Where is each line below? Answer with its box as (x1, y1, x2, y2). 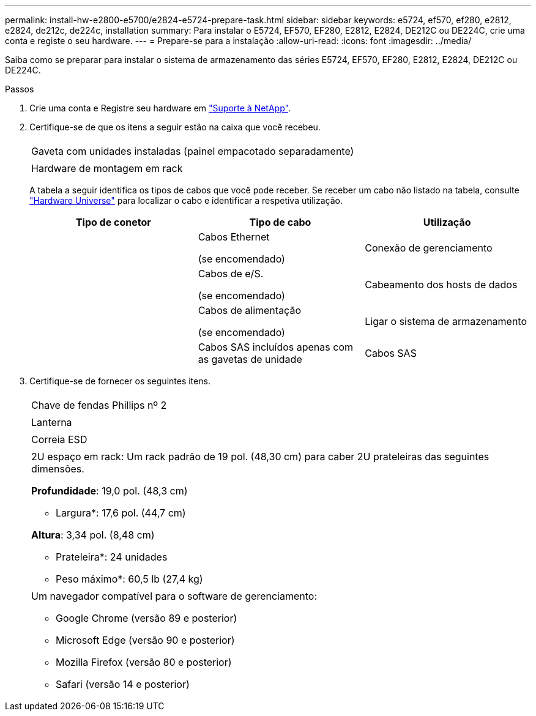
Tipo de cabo (249, 216, 311, 228)
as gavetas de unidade (198, 353, 302, 365)
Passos (5, 84, 34, 94)
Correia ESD (31, 433, 87, 446)
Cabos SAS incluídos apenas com (198, 341, 353, 353)
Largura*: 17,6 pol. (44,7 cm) (56, 507, 186, 519)
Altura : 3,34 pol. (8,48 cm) (31, 529, 155, 541)
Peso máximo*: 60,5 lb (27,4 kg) (56, 573, 203, 585)
